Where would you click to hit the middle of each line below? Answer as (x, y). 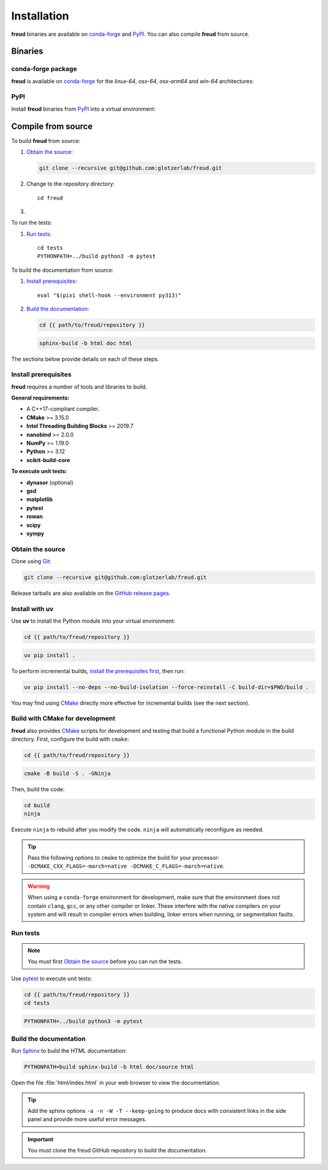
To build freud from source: (46, 140)
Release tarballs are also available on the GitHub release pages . (91, 594)
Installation (40, 16)
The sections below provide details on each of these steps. (85, 359)
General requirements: (40, 398)
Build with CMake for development (63, 719)
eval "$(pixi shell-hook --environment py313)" (109, 295)
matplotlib (39, 499)
